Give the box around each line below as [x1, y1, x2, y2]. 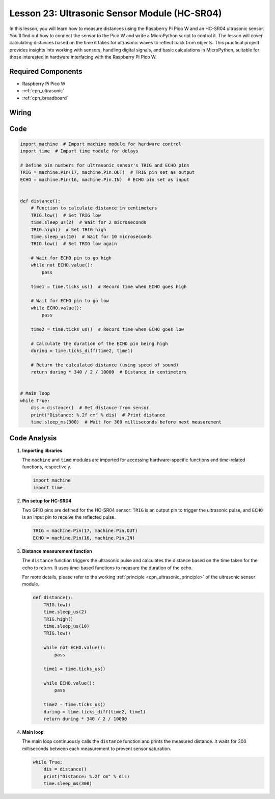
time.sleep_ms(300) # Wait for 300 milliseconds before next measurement [31, 419, 222, 425]
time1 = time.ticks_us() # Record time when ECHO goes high [31, 283, 187, 289]
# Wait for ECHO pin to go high [31, 255, 112, 261]
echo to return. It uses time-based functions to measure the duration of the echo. [22, 565, 193, 571]
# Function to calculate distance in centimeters [31, 205, 157, 211]
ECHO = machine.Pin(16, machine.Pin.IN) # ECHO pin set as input [20, 176, 189, 182]
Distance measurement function [22, 548, 93, 554]
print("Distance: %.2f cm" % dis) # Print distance [31, 412, 166, 418]
